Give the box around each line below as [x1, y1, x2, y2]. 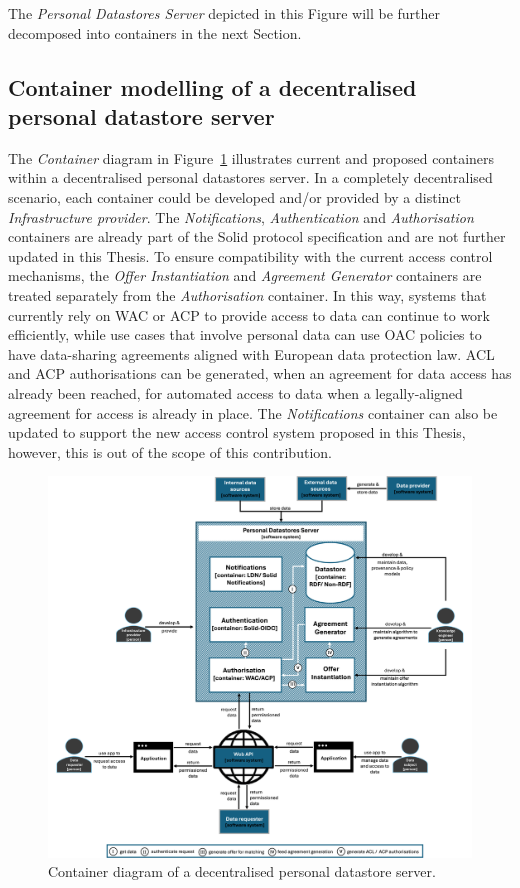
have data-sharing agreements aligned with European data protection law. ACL [8, 343, 495, 364]
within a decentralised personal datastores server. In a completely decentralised [8, 167, 493, 188]
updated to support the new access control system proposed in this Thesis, [8, 422, 466, 443]
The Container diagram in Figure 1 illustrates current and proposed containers [8, 147, 495, 168]
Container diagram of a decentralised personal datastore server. [48, 861, 436, 882]
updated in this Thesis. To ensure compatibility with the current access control [8, 245, 493, 266]
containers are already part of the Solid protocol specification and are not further [8, 226, 506, 247]
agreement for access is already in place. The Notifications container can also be [8, 402, 498, 423]
